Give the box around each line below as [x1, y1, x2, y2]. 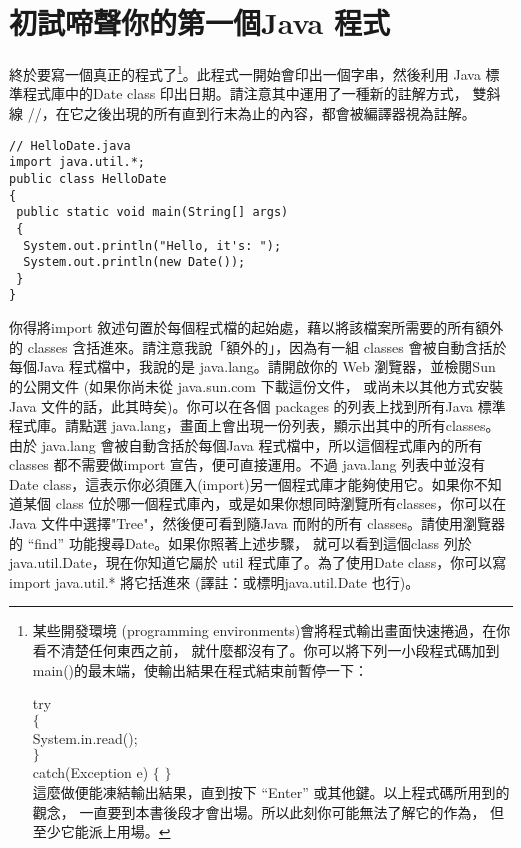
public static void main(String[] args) [16, 205, 289, 220]
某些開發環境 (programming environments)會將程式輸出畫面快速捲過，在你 [32, 620, 511, 641]
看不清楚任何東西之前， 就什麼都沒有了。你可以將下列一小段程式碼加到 [32, 640, 500, 661]
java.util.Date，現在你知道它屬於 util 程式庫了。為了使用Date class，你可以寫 [9, 552, 507, 573]
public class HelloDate [9, 171, 167, 186]
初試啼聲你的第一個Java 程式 [9, 2, 390, 43]
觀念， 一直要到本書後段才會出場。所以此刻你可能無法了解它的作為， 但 [32, 801, 505, 822]
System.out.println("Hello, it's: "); [23, 238, 282, 253]
